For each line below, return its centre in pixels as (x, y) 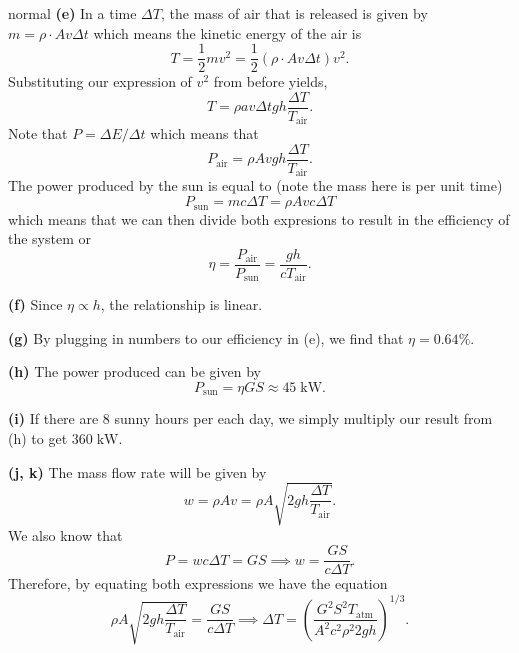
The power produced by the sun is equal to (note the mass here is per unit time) (255, 185)
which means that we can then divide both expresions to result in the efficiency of (259, 218)
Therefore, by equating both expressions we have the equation (198, 583)
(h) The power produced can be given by (134, 371)
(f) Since (35, 304)
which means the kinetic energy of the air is (227, 32)
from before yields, (270, 81)
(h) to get (38, 438)
